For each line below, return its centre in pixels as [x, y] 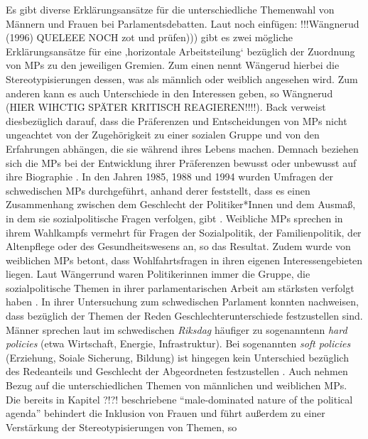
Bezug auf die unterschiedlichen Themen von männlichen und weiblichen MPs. [177, 385]
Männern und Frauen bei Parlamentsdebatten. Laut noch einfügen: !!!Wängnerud [183, 23]
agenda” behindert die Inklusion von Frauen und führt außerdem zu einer [166, 413]
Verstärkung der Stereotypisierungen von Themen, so [121, 427]
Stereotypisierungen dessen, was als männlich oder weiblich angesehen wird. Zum [182, 78]
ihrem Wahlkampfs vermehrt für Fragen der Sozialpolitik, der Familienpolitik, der [184, 232]
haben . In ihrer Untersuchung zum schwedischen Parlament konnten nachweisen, [182, 302]
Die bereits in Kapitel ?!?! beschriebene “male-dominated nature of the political [179, 399]
